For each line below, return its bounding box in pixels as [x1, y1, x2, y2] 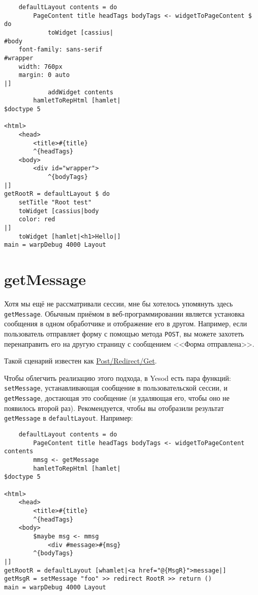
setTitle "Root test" [18, 199, 92, 206]
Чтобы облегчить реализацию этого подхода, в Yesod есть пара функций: [4, 372, 231, 383]
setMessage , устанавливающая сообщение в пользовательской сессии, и [4, 382, 228, 393]
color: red [18, 216, 55, 223]
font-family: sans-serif [18, 46, 103, 54]
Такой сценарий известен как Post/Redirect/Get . [4, 355, 157, 366]
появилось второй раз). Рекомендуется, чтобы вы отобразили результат [4, 402, 224, 413]
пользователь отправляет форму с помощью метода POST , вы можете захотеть [4, 328, 244, 339]
